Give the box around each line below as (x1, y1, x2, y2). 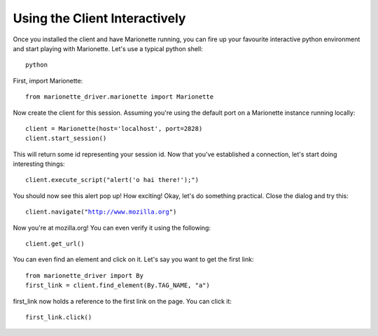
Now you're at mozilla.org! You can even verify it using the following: (13, 223, 211, 232)
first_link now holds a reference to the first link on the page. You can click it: (13, 297, 232, 305)
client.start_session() (25, 134, 107, 143)
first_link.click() (25, 313, 92, 321)
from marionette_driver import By (25, 272, 143, 279)
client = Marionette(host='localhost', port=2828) (25, 125, 203, 132)
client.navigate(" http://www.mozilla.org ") (25, 208, 177, 216)
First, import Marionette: (13, 76, 83, 85)
